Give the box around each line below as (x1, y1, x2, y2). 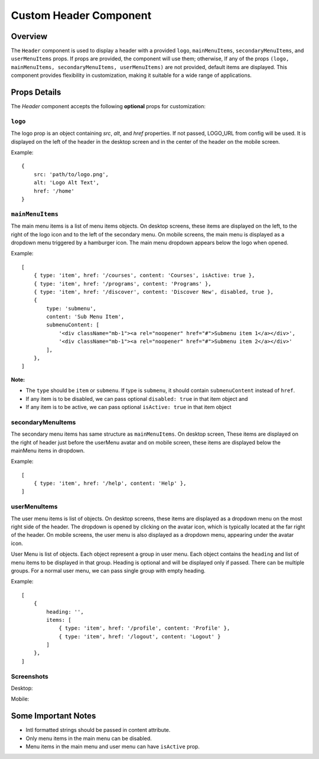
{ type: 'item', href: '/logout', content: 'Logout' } (58, 633, 221, 640)
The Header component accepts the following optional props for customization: (11, 103, 206, 110)
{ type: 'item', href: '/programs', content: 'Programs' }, (33, 280, 212, 287)
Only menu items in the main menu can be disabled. (25, 735, 152, 742)
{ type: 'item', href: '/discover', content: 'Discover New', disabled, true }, (33, 288, 274, 295)
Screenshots (11, 672, 48, 680)
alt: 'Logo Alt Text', (33, 179, 100, 186)
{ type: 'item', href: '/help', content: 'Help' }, (33, 480, 187, 487)
